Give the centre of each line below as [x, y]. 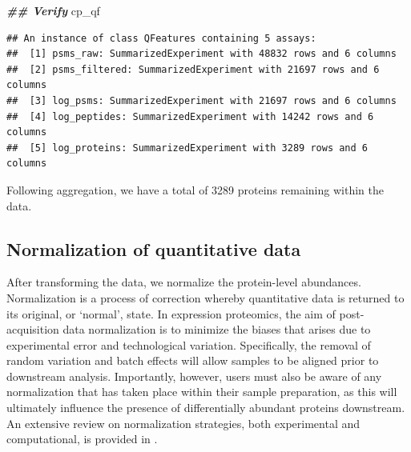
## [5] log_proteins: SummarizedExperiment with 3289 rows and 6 [187, 148]
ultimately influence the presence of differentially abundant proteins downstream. [206, 408]
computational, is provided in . [82, 439]
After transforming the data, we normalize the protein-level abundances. [184, 282]
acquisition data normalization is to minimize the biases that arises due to [189, 329]
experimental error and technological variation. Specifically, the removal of [189, 344]
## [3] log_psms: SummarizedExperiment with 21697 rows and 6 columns [201, 100]
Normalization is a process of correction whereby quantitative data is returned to [205, 297]
